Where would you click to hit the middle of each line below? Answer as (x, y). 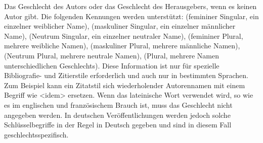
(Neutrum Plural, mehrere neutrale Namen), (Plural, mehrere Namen (112, 55)
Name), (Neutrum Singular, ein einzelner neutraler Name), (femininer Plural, (124, 35)
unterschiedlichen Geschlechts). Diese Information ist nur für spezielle (112, 65)
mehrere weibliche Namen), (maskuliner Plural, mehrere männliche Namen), (122, 46)
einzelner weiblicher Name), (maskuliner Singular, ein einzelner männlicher (120, 26)
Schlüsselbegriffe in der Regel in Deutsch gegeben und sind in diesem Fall (118, 125)
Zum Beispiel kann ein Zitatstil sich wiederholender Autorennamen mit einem (125, 85)
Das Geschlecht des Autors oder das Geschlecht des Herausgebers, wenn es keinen (130, 6)
